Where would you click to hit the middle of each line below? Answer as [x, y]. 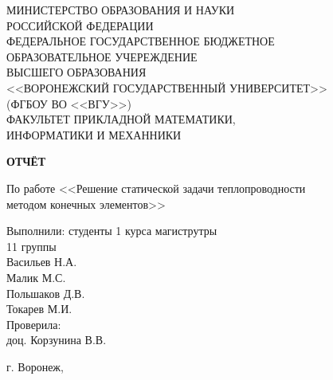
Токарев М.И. [39, 309]
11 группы [31, 246]
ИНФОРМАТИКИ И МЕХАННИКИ [94, 134]
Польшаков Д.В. [46, 293]
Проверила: [34, 324]
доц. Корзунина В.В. [57, 340]
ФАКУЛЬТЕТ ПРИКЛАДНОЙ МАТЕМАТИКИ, [121, 119]
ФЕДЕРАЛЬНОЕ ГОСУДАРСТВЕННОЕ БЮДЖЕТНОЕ [141, 41]
